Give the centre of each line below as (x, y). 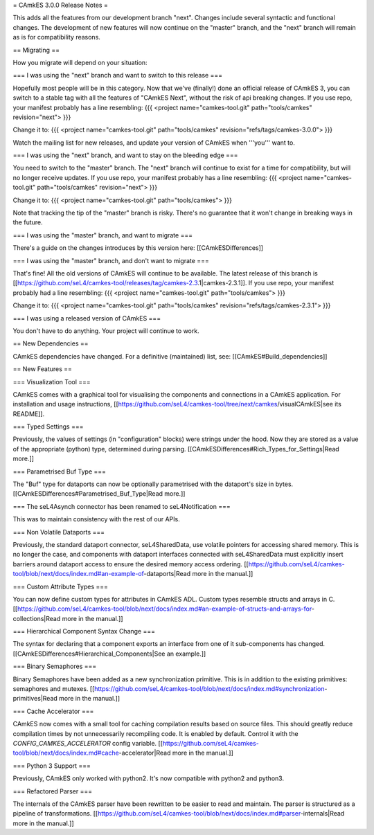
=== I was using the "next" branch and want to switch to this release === (118, 75)
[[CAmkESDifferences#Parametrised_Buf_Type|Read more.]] (99, 494)
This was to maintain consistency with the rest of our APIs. (96, 519)
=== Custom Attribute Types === (61, 586)
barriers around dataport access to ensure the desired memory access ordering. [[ (131, 564)
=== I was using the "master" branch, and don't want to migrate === (111, 260)
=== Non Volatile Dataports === (59, 532)
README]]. (29, 414)
